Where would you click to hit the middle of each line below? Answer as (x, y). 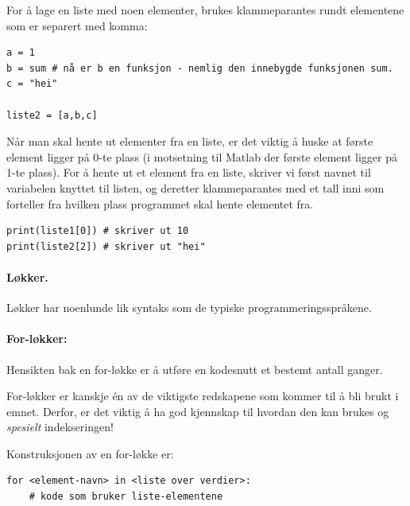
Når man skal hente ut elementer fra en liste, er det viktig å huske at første (190, 141)
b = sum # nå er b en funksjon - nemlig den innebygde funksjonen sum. (200, 68)
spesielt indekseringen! (60, 427)
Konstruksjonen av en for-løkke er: (90, 453)
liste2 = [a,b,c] (52, 115)
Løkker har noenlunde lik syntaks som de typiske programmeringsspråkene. (189, 307)
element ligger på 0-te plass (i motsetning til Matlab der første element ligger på (202, 156)
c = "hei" (32, 84)
